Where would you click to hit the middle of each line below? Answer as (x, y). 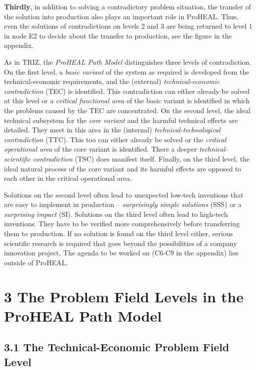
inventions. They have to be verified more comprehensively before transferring (122, 224)
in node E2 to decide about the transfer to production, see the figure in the (118, 35)
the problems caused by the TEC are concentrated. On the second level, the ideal (127, 110)
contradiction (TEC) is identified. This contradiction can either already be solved (127, 91)
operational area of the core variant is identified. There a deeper (101, 149)
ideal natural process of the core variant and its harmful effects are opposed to (123, 168)
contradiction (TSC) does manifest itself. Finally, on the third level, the (141, 158)
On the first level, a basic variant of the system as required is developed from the (127, 71)
